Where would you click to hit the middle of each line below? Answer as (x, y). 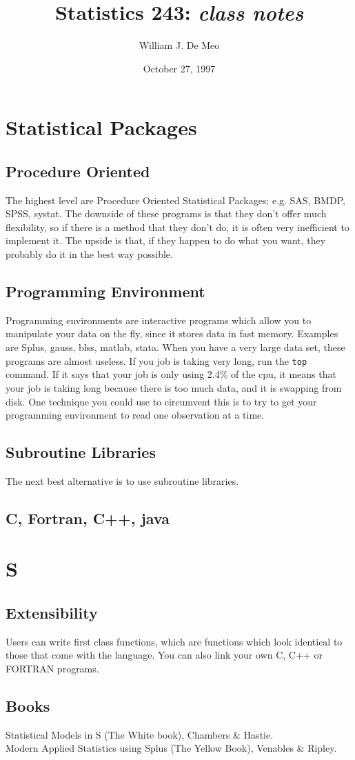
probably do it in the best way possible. (89, 254)
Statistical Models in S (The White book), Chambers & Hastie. (140, 734)
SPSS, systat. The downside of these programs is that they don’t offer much (166, 213)
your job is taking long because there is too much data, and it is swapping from (174, 387)
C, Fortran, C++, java (88, 518)
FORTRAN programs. (52, 669)
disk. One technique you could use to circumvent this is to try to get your (161, 401)
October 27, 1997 (179, 68)
